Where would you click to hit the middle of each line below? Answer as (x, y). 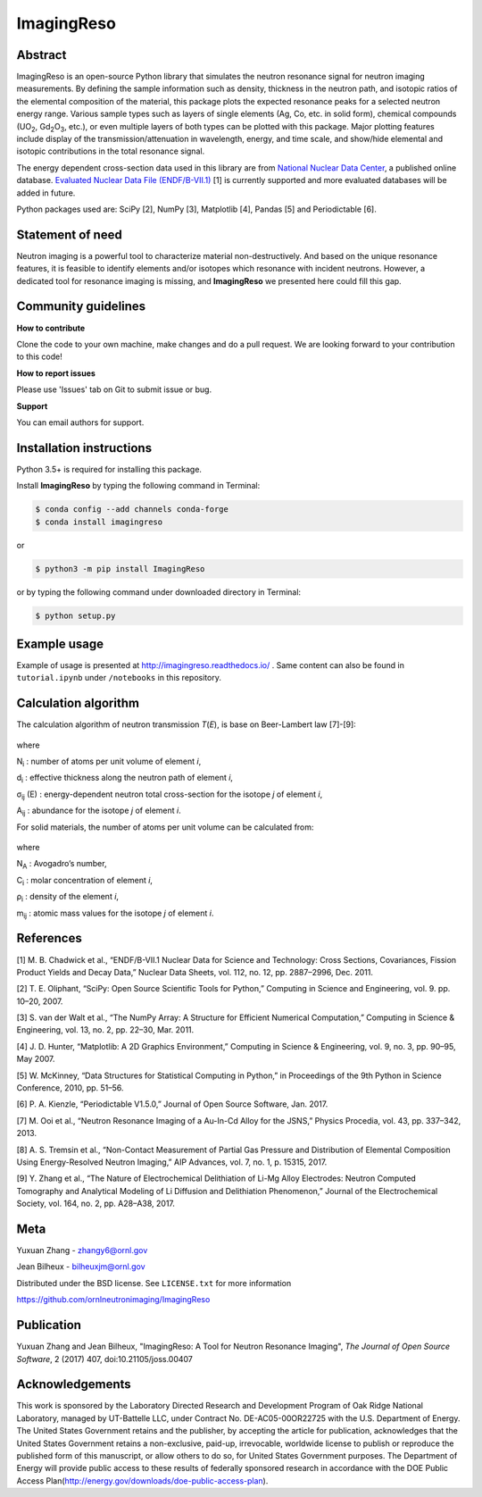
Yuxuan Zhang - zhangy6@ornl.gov (82, 1250)
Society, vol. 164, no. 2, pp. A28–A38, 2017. (96, 1204)
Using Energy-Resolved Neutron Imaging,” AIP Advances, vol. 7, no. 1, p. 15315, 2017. (172, 1162)
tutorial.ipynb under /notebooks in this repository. (119, 678)
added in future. (46, 193)
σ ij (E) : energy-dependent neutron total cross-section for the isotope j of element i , (170, 795)
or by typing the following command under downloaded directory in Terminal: (159, 592)
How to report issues (56, 373)
